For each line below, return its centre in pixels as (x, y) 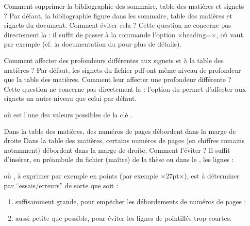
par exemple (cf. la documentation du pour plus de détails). (93, 44)
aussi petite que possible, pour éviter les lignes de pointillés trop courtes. (124, 218)
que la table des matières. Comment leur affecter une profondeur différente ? (118, 79)
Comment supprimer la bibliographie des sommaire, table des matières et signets (124, 6)
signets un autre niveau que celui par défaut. (70, 98)
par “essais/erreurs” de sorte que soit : (61, 185)
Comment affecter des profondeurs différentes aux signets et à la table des (114, 60)
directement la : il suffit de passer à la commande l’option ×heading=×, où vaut (124, 34)
